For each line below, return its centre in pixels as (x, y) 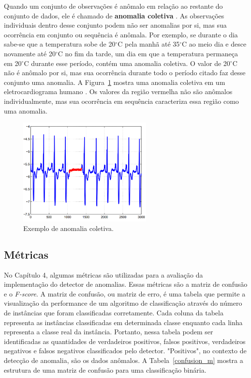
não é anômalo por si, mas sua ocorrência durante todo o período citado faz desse (125, 73)
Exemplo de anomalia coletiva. (68, 228)
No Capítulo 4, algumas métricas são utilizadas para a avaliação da (103, 274)
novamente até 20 (30, 53)
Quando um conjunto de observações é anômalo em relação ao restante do (113, 6)
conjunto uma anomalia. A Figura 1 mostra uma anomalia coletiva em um (115, 82)
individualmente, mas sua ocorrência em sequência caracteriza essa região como (121, 101)
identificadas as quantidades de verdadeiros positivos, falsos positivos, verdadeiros (125, 341)
